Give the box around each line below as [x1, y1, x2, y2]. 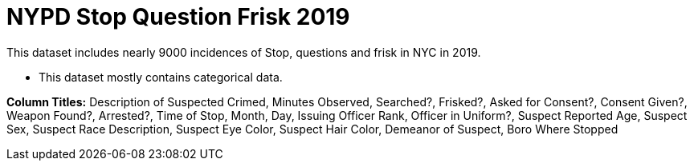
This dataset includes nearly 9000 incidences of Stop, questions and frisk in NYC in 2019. [6, 45, 481, 59]
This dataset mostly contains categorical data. [39, 70, 283, 84]
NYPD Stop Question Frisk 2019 [6, 3, 350, 30]
